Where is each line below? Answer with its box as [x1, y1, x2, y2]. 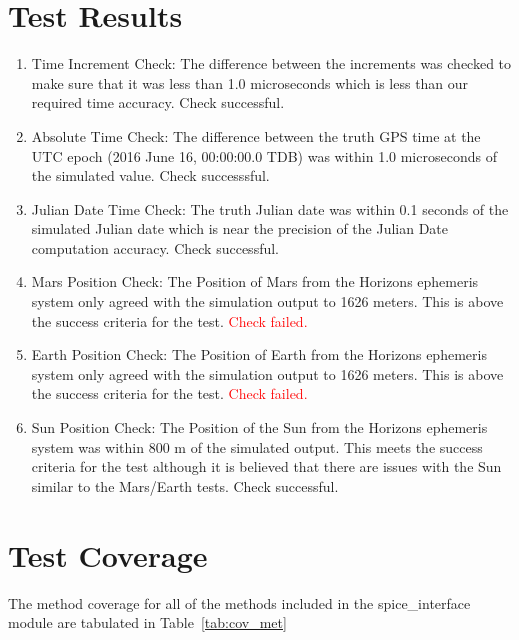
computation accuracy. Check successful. [31, 237, 279, 258]
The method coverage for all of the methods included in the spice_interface [8, 592, 471, 613]
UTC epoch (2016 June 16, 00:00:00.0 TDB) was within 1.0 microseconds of [31, 145, 497, 166]
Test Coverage [8, 534, 208, 575]
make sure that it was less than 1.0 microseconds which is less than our [31, 72, 469, 93]
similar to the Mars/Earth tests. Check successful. [31, 475, 339, 496]
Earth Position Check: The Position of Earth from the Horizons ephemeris [31, 344, 487, 365]
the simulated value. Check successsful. [31, 165, 270, 186]
